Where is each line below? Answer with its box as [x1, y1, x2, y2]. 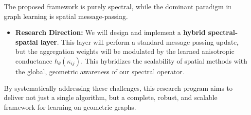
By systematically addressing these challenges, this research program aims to [4, 82, 233, 93]
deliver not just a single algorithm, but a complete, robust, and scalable [4, 92, 217, 102]
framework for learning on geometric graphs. [4, 101, 136, 112]
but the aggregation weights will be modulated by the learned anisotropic [15, 46, 234, 56]
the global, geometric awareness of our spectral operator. [15, 66, 184, 76]
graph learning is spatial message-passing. [4, 11, 128, 21]
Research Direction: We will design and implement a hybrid [15, 27, 206, 37]
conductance [15, 55, 53, 66]
